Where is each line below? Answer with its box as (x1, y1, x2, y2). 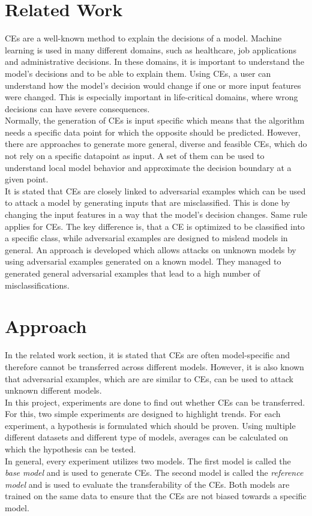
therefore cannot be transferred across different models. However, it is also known (5, 360, 304, 373)
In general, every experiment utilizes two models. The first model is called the (5, 454, 291, 467)
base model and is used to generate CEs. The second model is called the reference (5, 466, 304, 479)
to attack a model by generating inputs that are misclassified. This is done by (5, 196, 290, 209)
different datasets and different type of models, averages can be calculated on (5, 431, 289, 443)
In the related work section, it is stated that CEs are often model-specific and (5, 349, 290, 361)
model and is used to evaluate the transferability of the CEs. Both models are (5, 478, 290, 490)
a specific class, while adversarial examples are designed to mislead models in (5, 232, 288, 244)
